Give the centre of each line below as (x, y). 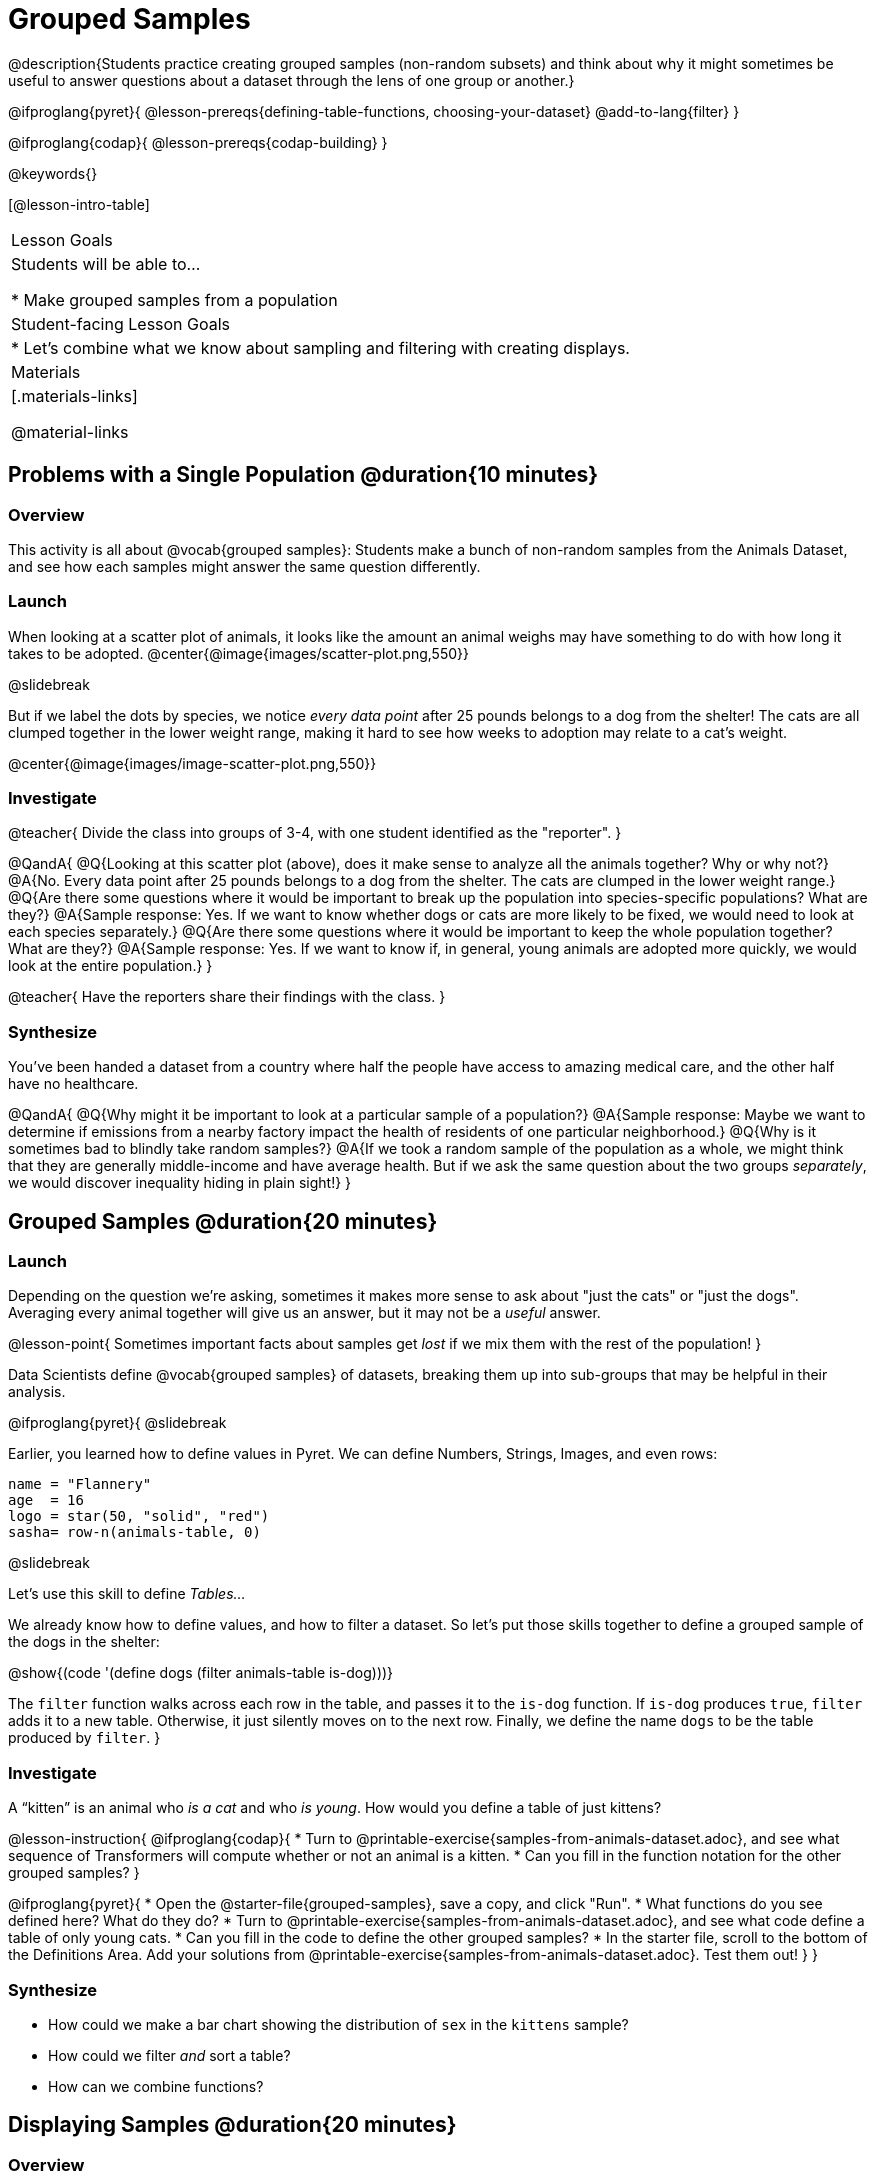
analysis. (37, 1392)
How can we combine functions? (156, 2086)
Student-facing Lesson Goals (121, 323)
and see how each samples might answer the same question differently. (244, 566)
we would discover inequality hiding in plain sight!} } (180, 1183)
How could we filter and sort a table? (169, 2055)
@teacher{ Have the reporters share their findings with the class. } (227, 997)
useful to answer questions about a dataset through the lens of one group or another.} (291, 80)
